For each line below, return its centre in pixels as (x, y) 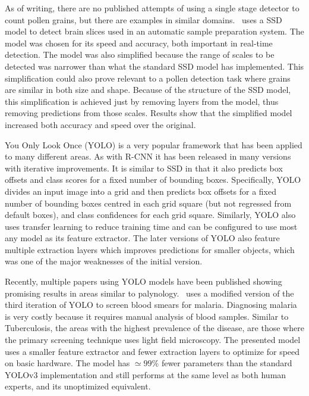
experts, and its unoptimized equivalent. (78, 386)
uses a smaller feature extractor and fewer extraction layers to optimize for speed (152, 351)
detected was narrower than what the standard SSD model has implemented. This (154, 66)
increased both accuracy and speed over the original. (100, 124)
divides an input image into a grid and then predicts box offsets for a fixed (141, 191)
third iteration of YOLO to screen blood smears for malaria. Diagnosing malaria (151, 305)
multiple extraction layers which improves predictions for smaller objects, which (150, 249)
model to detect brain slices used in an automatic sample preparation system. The (154, 31)
